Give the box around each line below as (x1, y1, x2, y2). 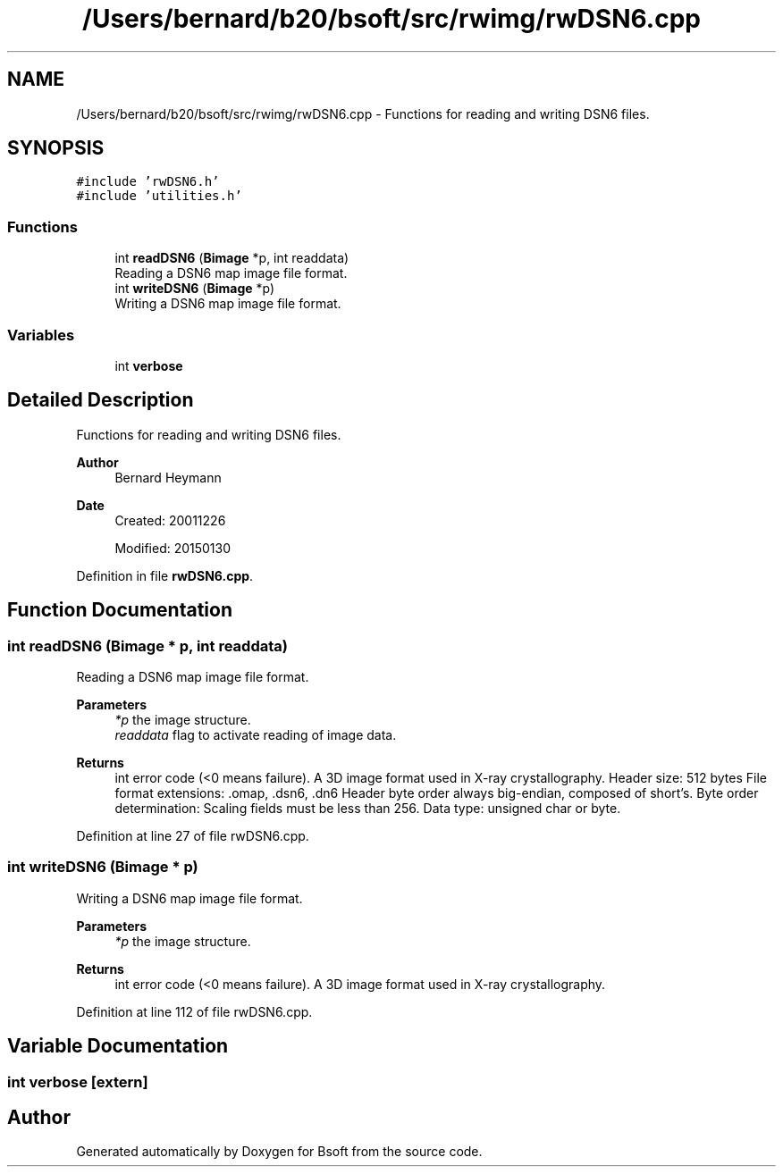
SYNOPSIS (7, 137, 105, 160)
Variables (7, 325, 75, 344)
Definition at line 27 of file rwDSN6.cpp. (76, 828, 309, 843)
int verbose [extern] (7, 1072, 148, 1091)
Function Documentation (7, 599, 232, 622)
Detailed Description (7, 389, 194, 412)
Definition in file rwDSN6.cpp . (76, 567, 254, 583)
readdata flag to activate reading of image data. (114, 727, 397, 742)
